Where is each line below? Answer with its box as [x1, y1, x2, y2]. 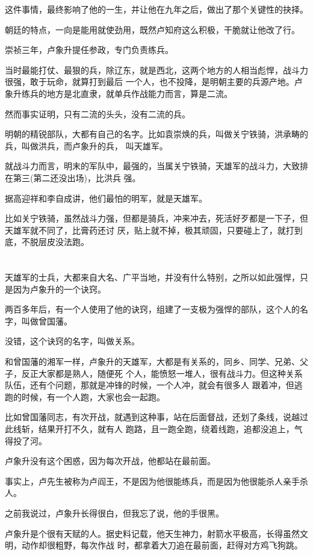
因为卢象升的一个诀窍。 [13, 282, 106, 295]
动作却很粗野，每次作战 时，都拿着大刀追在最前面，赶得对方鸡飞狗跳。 [21, 539, 303, 551]
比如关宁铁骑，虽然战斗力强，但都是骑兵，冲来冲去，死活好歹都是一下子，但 [5, 212, 308, 225]
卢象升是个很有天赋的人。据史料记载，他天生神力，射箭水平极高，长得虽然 [5, 527, 300, 539]
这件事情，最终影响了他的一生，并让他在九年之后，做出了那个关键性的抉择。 [5, 3, 308, 15]
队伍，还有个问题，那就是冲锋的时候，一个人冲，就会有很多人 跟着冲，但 [5, 379, 294, 391]
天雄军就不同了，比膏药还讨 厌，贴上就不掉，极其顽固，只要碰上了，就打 [5, 223, 294, 236]
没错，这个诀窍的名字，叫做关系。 [5, 335, 140, 347]
